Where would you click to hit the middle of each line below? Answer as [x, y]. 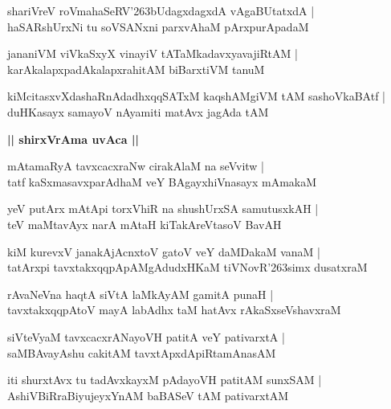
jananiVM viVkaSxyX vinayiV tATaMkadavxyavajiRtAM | [153, 53]
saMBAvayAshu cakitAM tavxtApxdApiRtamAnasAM [142, 352]
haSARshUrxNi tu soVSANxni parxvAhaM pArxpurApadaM [158, 26]
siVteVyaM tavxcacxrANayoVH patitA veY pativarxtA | [146, 336]
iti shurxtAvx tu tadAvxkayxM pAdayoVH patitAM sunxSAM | [165, 380]
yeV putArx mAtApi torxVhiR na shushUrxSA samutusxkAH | [163, 209]
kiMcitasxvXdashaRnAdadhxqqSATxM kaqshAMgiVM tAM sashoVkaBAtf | [197, 96]
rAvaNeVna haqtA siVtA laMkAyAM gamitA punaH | [141, 294]
